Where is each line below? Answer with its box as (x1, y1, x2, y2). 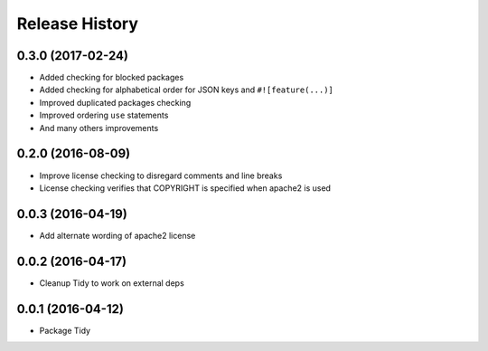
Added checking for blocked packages (39, 72, 184, 83)
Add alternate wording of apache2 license (39, 230, 196, 241)
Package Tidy (39, 325, 90, 336)
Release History (16, 14, 139, 33)
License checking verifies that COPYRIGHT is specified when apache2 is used (39, 182, 332, 194)
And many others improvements (39, 122, 159, 133)
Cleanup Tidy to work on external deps (39, 277, 184, 289)
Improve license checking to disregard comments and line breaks (39, 170, 283, 181)
